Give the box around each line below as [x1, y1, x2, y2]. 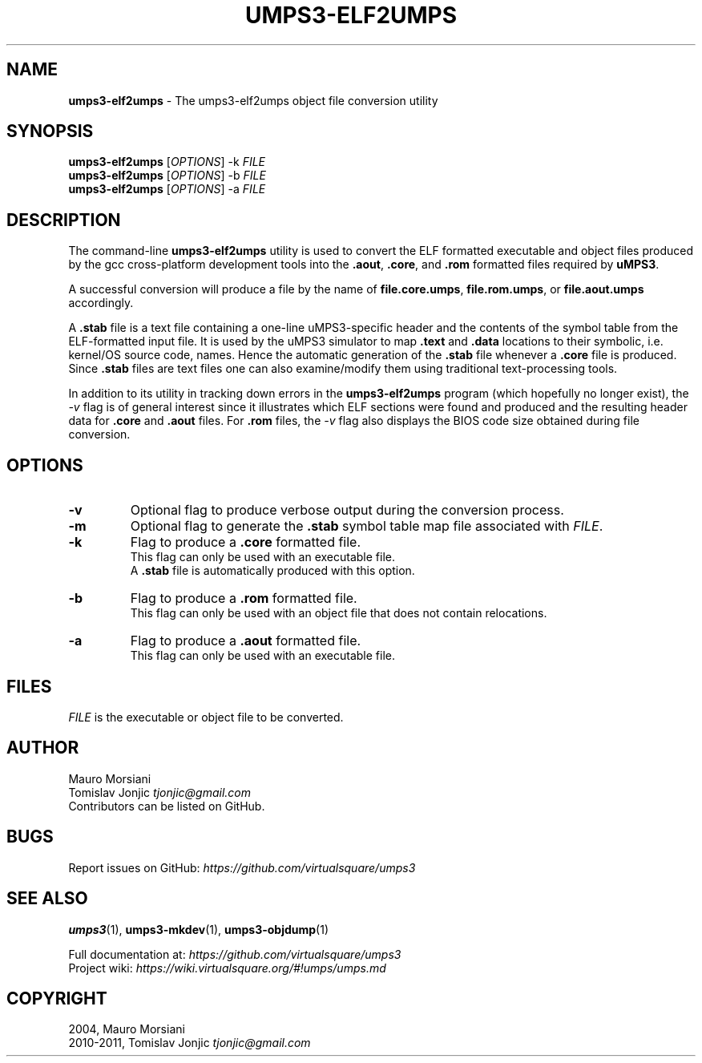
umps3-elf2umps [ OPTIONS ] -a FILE [68, 182, 266, 196]
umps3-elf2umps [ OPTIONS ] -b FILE [68, 168, 266, 183]
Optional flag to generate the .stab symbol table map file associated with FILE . [130, 518, 603, 535]
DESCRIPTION [6, 209, 121, 230]
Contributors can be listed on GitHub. [68, 798, 265, 813]
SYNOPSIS [6, 121, 94, 142]
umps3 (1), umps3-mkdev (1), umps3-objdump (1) [68, 922, 329, 936]
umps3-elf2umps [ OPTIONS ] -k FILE [68, 155, 266, 169]
